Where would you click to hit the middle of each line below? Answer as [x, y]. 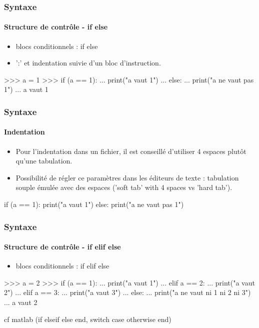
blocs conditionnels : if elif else [62, 266]
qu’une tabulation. [44, 161]
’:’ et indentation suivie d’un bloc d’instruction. [88, 63]
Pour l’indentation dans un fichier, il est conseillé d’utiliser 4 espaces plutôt [131, 151]
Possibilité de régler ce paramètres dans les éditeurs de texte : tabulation [127, 177]
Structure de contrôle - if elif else [62, 247]
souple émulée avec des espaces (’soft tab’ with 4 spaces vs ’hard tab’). [124, 187]
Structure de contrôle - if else [56, 27]
